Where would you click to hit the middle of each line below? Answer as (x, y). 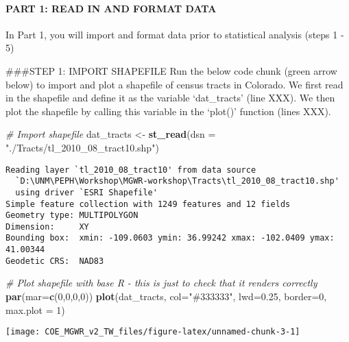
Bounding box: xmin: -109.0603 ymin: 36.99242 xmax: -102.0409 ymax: (170, 238)
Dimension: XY (47, 227)
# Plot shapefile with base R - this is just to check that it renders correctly (161, 283)
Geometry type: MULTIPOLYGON (72, 216)
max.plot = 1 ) (35, 309)
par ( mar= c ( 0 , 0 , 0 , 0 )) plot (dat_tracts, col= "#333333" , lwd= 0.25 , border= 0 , (166, 296)
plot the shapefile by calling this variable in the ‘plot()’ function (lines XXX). (168, 111)
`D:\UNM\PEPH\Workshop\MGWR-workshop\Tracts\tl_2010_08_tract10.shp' (177, 181)
